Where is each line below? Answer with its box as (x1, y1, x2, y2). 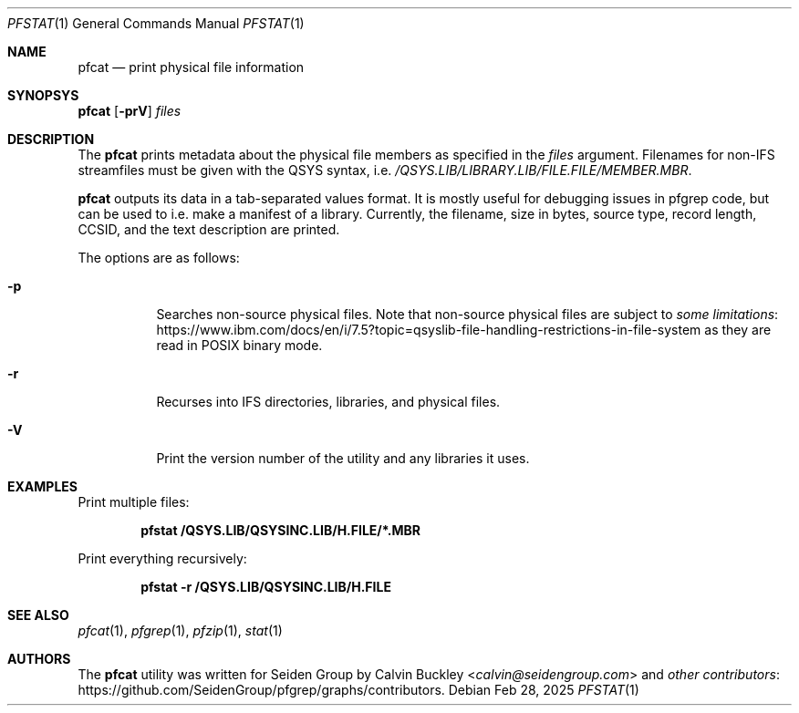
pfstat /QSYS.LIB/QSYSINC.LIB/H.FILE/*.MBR (140, 522, 420, 538)
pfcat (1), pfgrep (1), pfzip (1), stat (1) (78, 623, 283, 638)
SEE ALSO (7, 607, 69, 623)
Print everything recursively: (78, 551, 247, 566)
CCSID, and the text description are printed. (78, 222, 340, 237)
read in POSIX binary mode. (156, 337, 323, 353)
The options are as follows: (78, 250, 240, 265)
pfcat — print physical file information (78, 59, 305, 75)
